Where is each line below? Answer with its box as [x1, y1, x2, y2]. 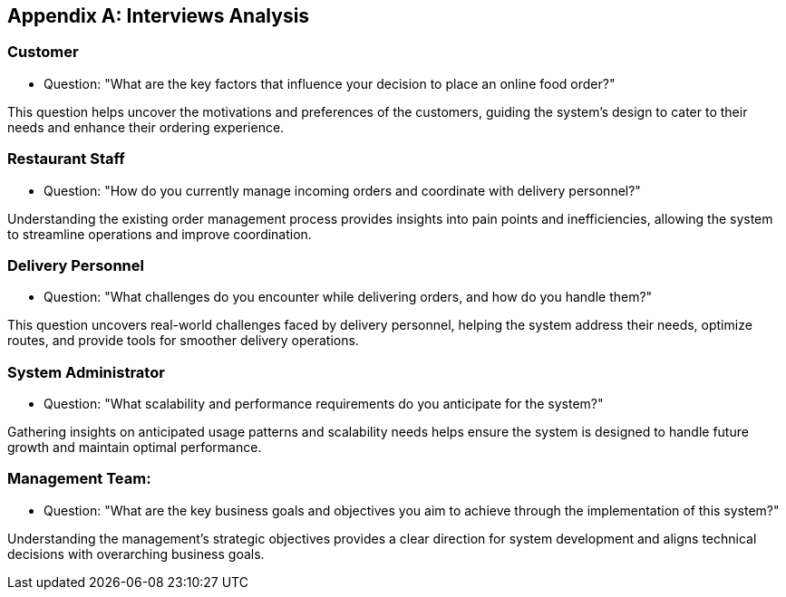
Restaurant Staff [7, 149, 125, 169]
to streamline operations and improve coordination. [7, 226, 312, 242]
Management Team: [7, 469, 151, 488]
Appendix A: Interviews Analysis [7, 5, 310, 27]
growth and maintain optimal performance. [7, 439, 262, 456]
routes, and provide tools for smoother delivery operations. [7, 332, 359, 349]
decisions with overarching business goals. [7, 545, 265, 562]
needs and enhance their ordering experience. [7, 119, 285, 135]
